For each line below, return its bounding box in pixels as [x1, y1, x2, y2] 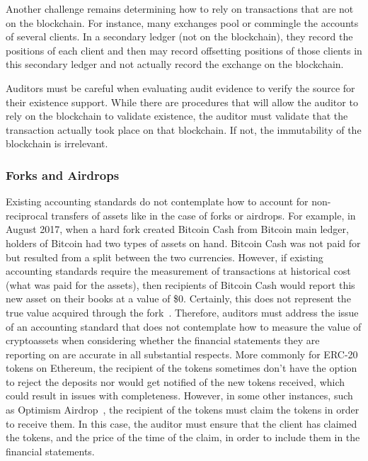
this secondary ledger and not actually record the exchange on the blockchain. [6, 57, 344, 72]
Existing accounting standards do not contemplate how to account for [6, 194, 309, 209]
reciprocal [6, 207, 48, 222]
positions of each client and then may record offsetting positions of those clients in [6, 42, 362, 57]
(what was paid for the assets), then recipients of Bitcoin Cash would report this [6, 277, 355, 292]
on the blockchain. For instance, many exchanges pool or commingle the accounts [6, 15, 359, 30]
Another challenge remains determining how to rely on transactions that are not [6, 1, 354, 16]
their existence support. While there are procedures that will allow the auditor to [6, 94, 358, 109]
